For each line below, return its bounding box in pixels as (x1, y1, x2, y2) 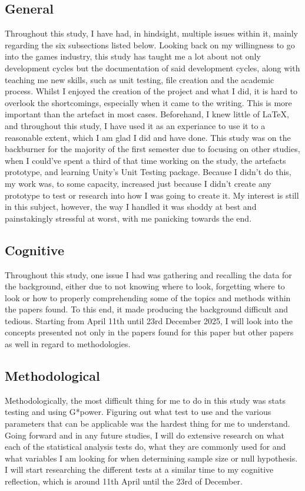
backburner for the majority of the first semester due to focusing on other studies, (5, 143, 300, 155)
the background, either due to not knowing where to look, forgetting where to (5, 280, 285, 292)
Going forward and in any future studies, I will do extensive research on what (5, 429, 285, 441)
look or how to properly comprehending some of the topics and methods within (5, 291, 291, 304)
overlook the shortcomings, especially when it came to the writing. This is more (5, 96, 292, 108)
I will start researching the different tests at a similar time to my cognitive (5, 463, 274, 476)
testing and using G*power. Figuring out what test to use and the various (5, 406, 271, 418)
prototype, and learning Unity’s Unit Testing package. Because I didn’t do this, (5, 166, 291, 178)
